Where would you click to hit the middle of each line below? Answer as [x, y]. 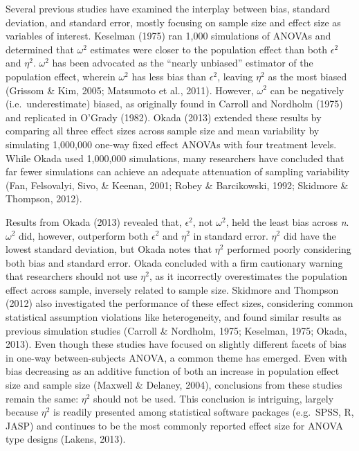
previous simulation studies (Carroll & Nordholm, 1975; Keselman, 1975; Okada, [176, 330]
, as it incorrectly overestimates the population [248, 276]
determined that [40, 49]
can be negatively [307, 90]
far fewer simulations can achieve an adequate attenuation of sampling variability [177, 171]
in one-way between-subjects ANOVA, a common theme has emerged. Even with [176, 357]
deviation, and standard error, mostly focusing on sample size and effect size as [173, 22]
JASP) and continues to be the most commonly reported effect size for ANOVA [174, 425]
